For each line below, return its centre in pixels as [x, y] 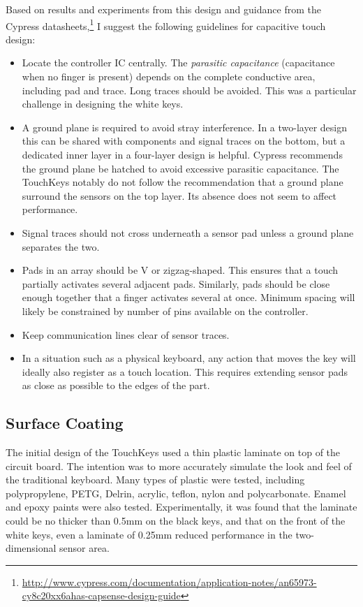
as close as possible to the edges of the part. [116, 385]
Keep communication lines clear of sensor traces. [126, 334]
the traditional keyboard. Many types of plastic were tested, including [155, 480]
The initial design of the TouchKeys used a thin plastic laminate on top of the [173, 452]
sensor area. [84, 548]
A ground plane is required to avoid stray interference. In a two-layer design [185, 127]
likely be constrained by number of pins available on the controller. [165, 310]
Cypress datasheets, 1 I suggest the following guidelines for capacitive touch [166, 24]
